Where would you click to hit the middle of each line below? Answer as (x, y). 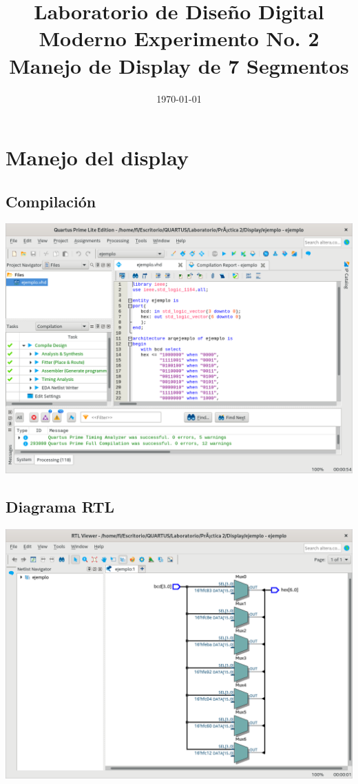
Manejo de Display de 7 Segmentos (179, 65)
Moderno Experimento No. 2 (179, 38)
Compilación (51, 201)
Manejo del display (97, 157)
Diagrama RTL (60, 506)
